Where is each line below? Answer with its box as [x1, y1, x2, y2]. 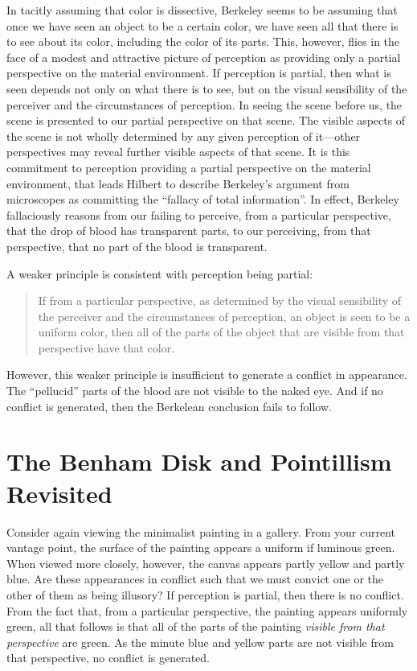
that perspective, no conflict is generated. [6, 649, 211, 666]
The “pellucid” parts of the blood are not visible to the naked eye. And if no [6, 382, 383, 399]
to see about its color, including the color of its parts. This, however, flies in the [6, 33, 400, 50]
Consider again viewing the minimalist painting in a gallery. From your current [6, 523, 396, 540]
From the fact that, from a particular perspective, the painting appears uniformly [6, 602, 408, 619]
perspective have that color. [38, 339, 175, 356]
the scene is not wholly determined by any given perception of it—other [6, 127, 361, 144]
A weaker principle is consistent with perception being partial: [6, 265, 313, 282]
